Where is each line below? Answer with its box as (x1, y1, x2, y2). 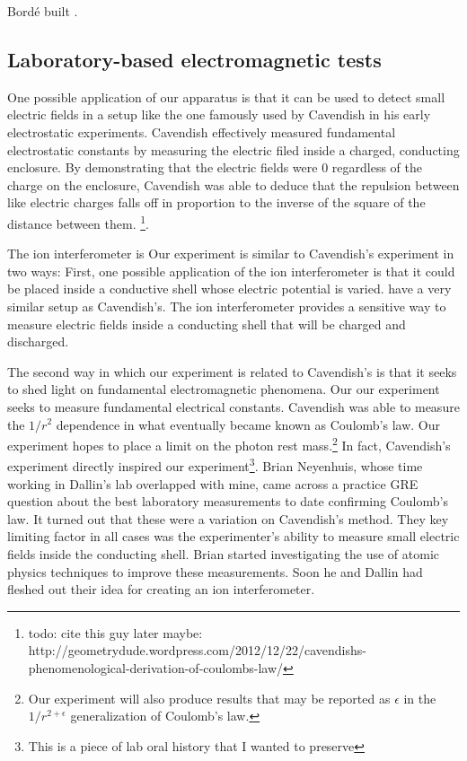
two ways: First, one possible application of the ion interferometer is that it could (7, 261, 455, 280)
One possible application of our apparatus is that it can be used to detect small (7, 87, 445, 106)
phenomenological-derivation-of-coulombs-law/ (28, 658, 284, 677)
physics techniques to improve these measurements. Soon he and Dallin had (7, 562, 423, 581)
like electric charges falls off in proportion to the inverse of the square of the (7, 193, 426, 212)
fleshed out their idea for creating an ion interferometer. (7, 580, 315, 599)
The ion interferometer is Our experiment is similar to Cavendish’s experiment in (7, 244, 454, 263)
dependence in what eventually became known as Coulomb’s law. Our (56, 415, 440, 433)
